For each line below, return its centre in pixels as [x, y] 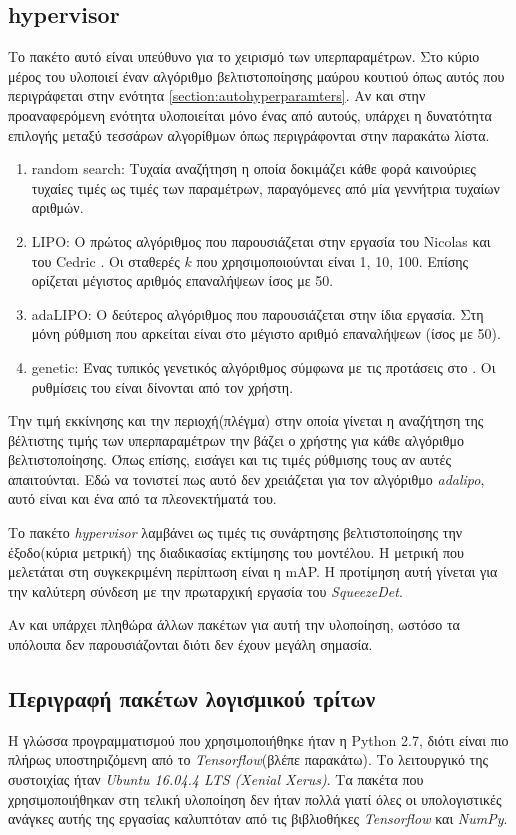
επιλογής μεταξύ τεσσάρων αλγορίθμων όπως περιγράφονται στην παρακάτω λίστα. [249, 134]
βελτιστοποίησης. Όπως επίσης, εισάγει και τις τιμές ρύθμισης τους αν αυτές [229, 459]
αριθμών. [57, 207]
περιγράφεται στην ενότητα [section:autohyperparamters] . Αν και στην [217, 95]
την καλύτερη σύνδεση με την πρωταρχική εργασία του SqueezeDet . [205, 590]
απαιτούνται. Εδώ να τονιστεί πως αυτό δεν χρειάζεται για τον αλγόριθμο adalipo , [246, 478]
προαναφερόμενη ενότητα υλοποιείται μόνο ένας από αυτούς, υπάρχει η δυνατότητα [250, 114]
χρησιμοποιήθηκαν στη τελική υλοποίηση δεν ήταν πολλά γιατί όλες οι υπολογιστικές [255, 798]
